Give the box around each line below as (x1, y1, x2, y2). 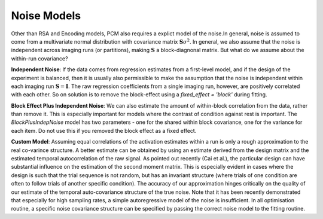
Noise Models (11, 9, 81, 22)
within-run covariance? (11, 54, 68, 62)
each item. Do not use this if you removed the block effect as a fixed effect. (11, 127, 197, 134)
